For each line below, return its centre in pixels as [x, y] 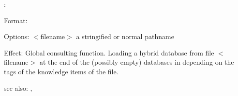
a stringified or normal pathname [125, 36]
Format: [16, 20]
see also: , [18, 88]
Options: [17, 36]
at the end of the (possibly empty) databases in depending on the [137, 62]
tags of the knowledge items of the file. [61, 71]
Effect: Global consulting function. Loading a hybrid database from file [109, 52]
